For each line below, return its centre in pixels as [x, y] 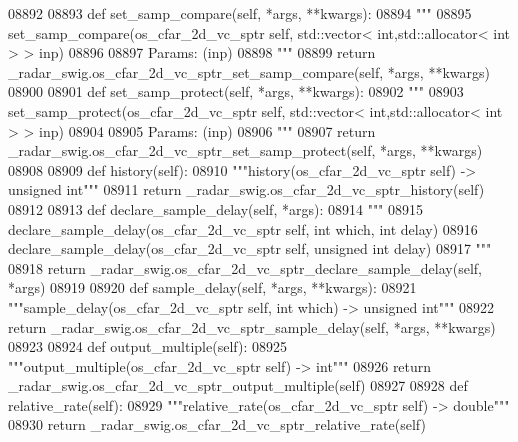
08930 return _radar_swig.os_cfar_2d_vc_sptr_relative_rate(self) [217, 424]
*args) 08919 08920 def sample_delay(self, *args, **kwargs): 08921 [212, 287]
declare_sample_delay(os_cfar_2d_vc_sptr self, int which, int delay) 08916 [243, 228]
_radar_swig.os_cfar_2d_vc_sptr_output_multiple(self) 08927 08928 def [238, 385]
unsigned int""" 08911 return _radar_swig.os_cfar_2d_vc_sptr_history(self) [246, 189]
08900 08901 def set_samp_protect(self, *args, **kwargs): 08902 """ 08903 [236, 91]
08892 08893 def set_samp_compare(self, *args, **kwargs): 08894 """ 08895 [240, 13]
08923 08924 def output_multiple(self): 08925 [147, 346]
